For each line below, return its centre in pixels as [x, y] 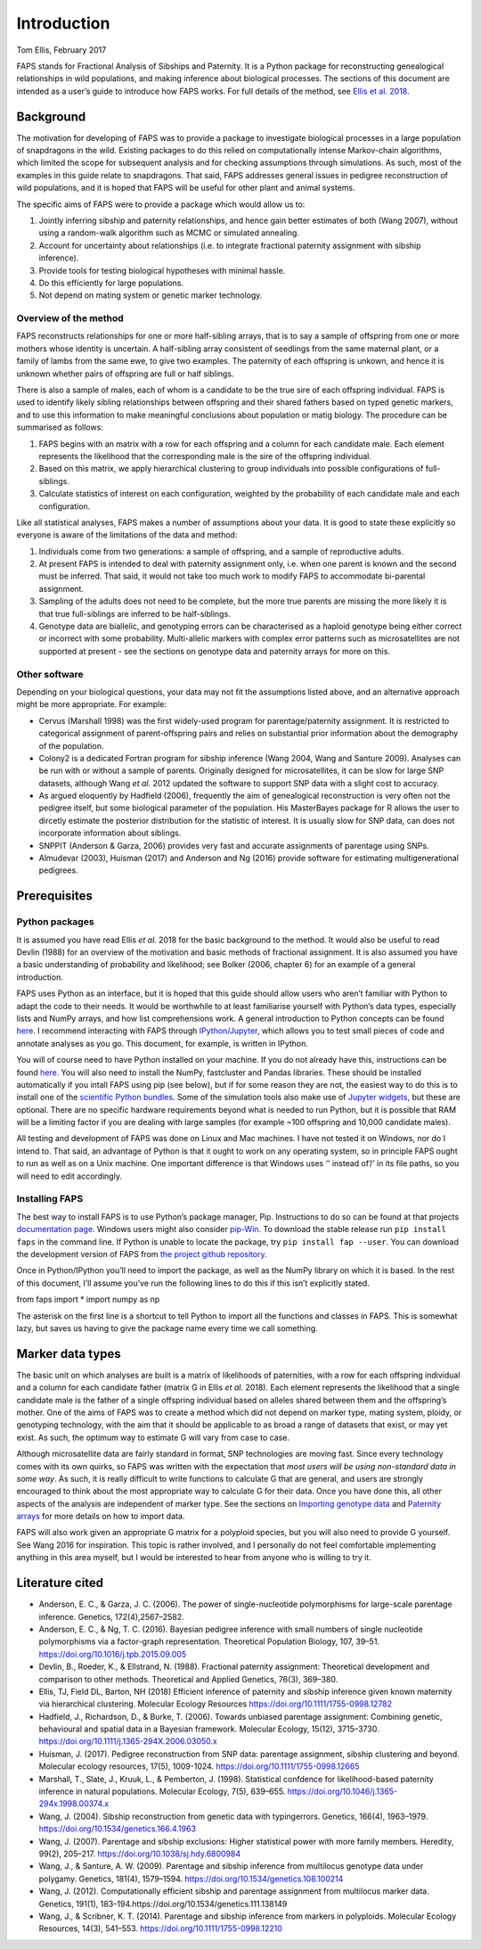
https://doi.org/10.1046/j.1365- [342, 1791]
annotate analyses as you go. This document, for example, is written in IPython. [163, 1043]
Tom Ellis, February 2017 [61, 50]
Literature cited [60, 1583]
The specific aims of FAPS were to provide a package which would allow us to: [161, 204]
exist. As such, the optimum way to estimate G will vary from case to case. [153, 1437]
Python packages [55, 922]
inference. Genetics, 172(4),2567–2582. [111, 1616]
